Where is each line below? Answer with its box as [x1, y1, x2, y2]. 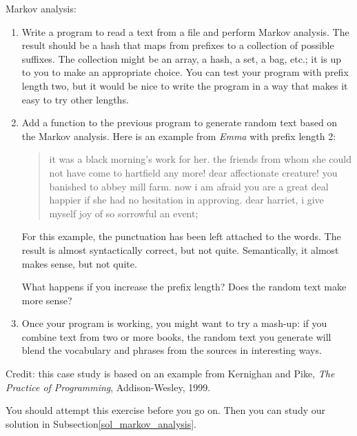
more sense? [21, 293, 72, 307]
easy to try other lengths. [21, 92, 129, 106]
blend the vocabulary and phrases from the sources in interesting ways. [21, 343, 322, 357]
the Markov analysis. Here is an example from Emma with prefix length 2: [21, 128, 336, 143]
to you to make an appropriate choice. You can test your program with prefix [21, 65, 349, 79]
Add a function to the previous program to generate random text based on [21, 115, 338, 130]
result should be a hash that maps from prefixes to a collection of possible [21, 38, 334, 52]
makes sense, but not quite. [21, 256, 137, 270]
